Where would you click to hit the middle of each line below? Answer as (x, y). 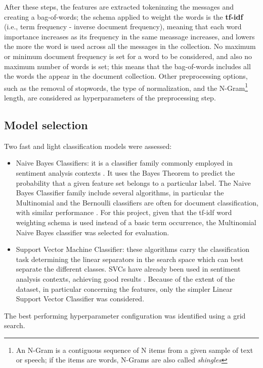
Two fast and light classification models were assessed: (88, 146)
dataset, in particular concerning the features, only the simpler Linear (124, 288)
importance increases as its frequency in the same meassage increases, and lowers (129, 36)
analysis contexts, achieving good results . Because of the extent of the (125, 278)
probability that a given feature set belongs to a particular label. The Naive (133, 182)
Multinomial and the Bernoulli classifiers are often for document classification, (137, 202)
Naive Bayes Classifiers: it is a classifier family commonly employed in (124, 163)
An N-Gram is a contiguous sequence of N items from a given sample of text (135, 350)
